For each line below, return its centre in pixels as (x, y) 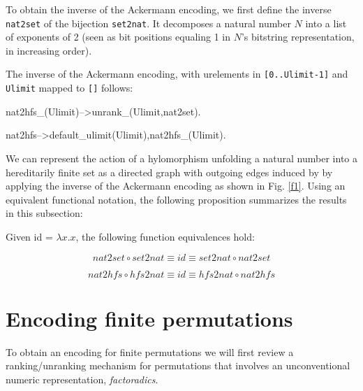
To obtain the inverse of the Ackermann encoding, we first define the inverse (169, 9)
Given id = (29, 236)
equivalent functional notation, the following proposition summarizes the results (176, 199)
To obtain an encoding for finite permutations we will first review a (150, 351)
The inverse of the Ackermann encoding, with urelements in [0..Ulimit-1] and (177, 74)
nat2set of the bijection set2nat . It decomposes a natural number (148, 23)
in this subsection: (44, 213)
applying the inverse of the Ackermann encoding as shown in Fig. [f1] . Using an (176, 186)
